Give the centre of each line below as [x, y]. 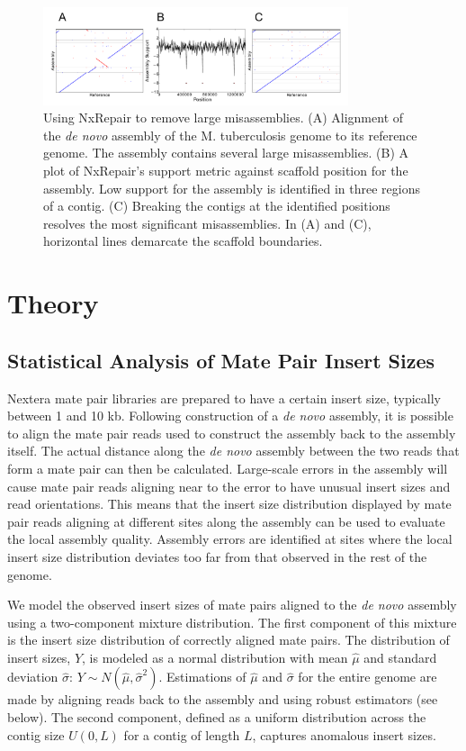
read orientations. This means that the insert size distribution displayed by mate [229, 504]
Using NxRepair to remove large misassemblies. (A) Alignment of [224, 118]
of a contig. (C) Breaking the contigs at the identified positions [217, 206]
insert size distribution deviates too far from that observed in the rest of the [217, 556]
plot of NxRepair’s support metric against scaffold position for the [226, 171]
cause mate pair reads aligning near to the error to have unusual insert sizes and [229, 486]
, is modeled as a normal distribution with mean [215, 657]
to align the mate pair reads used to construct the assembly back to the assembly [232, 433]
